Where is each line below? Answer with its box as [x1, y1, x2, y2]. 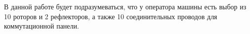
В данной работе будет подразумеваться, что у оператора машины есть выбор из [4, 1, 247, 11]
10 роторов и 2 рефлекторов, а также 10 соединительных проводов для [4, 11, 217, 21]
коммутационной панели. [4, 21, 79, 31]
